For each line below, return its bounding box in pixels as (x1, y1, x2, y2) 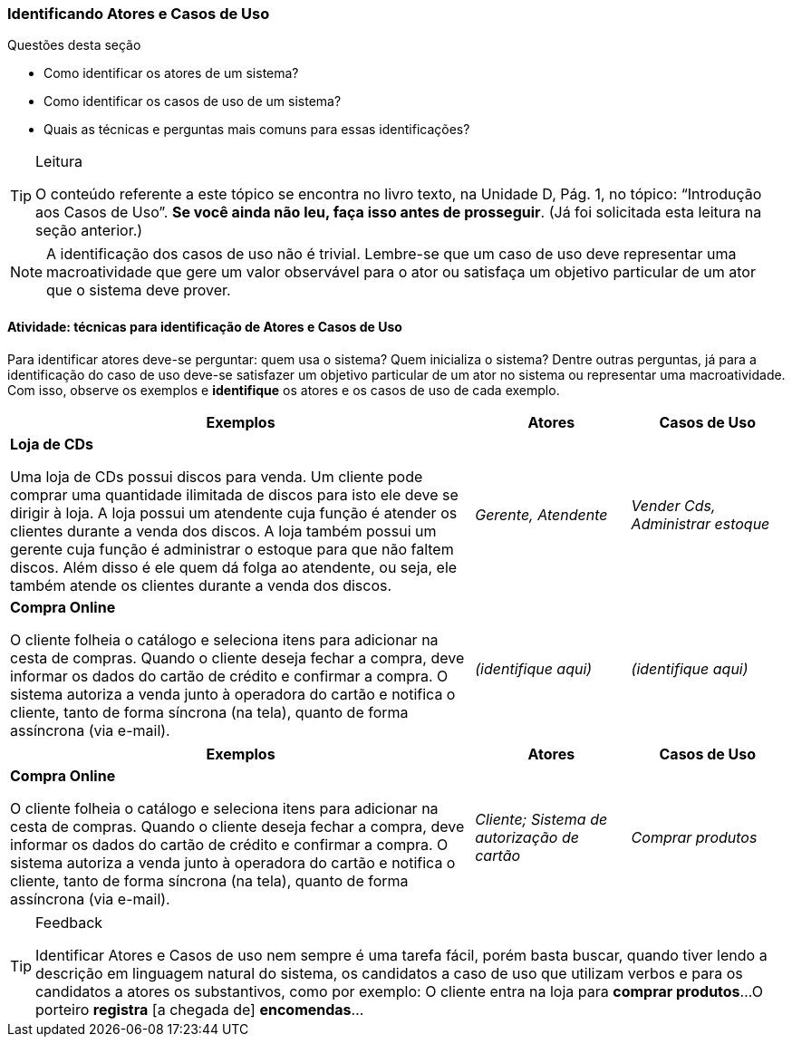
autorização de (475, 827, 579, 846)
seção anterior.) (35, 221, 143, 240)
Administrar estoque (631, 514, 770, 533)
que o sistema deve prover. (46, 281, 231, 300)
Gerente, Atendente (475, 505, 608, 524)
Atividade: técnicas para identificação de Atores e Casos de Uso (7, 318, 402, 334)
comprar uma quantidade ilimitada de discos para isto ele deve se (10, 485, 459, 504)
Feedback (35, 913, 103, 932)
